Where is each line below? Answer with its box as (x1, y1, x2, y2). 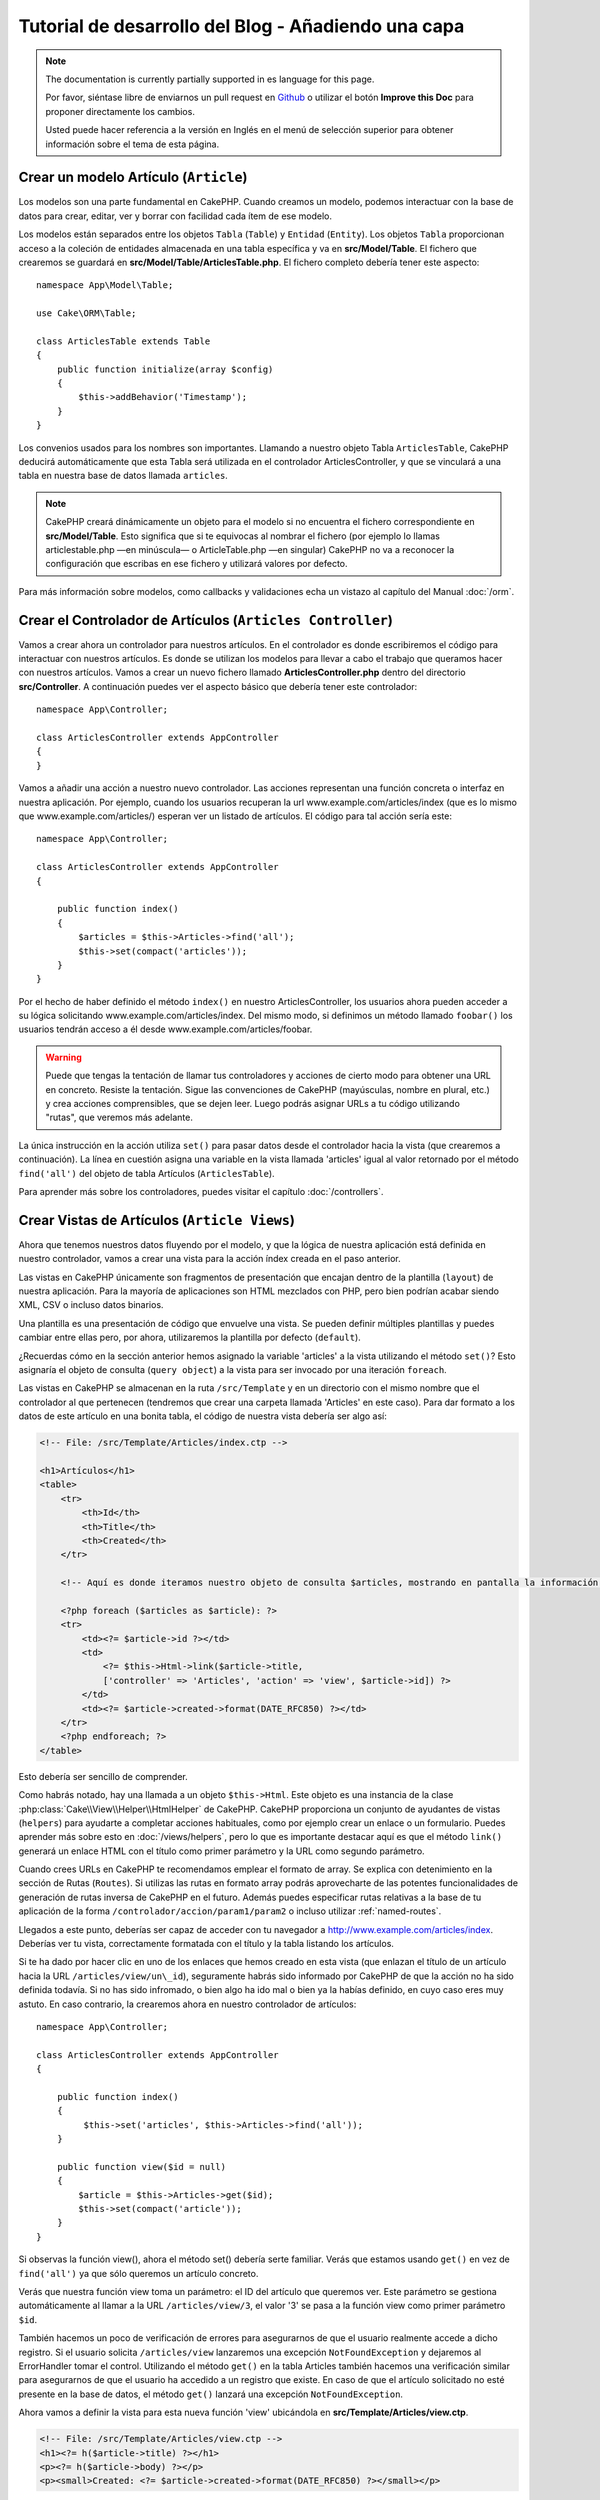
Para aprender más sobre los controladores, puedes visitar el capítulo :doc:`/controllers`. (18, 1185, 384, 1197)
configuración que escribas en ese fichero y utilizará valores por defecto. (45, 558, 349, 570)
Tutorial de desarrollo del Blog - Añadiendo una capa (18, 15, 465, 37)
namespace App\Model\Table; (36, 280, 174, 291)
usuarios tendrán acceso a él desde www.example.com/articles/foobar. (18, 1023, 313, 1035)
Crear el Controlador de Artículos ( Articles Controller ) (18, 611, 394, 629)
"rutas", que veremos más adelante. (45, 1111, 194, 1124)
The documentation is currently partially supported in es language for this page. (45, 73, 375, 85)
